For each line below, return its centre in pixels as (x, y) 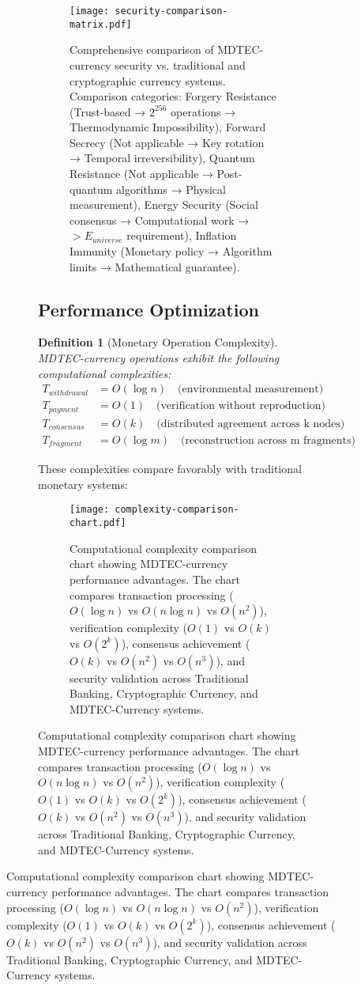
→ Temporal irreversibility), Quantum (162, 158)
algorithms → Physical (171, 189)
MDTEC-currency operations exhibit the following (159, 358)
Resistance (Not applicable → (141, 174)
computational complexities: (105, 373)
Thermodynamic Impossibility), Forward (168, 127)
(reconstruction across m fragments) (268, 440)
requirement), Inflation (182, 235)
